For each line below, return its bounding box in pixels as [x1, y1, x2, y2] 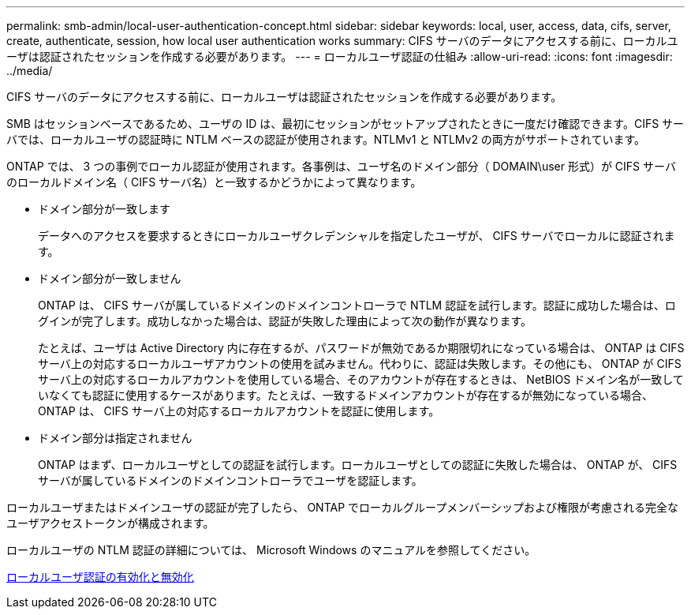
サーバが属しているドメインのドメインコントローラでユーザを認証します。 [38, 474, 423, 487]
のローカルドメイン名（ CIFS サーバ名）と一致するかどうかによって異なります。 [6, 175, 422, 189]
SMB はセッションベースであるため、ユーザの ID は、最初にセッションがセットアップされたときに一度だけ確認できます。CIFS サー [6, 117, 685, 130]
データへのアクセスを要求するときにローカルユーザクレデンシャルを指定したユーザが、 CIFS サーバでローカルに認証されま [38, 229, 675, 242]
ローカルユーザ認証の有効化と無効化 [6, 570, 194, 583]
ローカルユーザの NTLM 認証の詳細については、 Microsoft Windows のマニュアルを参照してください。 [6, 543, 536, 557]
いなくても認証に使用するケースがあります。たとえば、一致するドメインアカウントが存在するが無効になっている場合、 [38, 388, 654, 402]
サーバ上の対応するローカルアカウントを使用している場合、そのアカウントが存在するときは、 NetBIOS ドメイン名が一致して [38, 373, 684, 386]
